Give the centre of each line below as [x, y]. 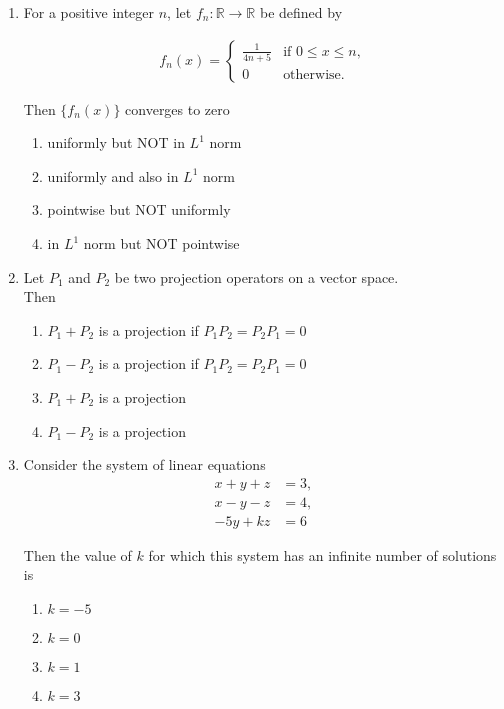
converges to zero [177, 108]
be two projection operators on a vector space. [256, 276]
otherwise [312, 75]
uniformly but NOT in [116, 142]
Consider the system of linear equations [144, 464]
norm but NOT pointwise [161, 243]
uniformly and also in [113, 175]
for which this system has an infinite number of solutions [322, 554]
